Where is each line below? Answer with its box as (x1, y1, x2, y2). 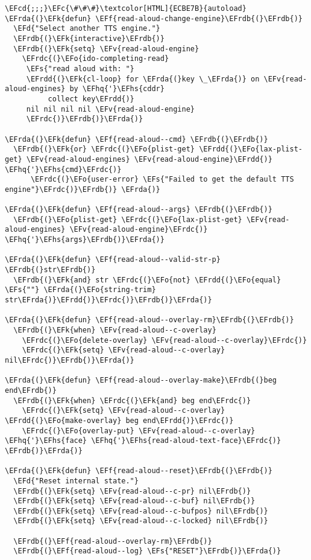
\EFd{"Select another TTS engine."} (13, 24, 160, 33)
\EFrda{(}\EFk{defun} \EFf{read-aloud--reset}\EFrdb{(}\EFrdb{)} (5, 466, 272, 476)
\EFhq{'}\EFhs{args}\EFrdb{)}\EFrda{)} (5, 235, 165, 244)
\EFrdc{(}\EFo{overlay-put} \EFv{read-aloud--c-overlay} (22, 426, 256, 435)
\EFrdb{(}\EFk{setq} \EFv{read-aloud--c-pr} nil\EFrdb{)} (13, 486, 251, 495)
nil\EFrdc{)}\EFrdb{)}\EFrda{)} (5, 355, 134, 364)
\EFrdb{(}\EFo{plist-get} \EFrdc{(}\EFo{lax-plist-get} (13, 215, 242, 224)
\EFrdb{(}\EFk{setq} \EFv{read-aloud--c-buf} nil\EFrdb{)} (13, 497, 256, 506)
